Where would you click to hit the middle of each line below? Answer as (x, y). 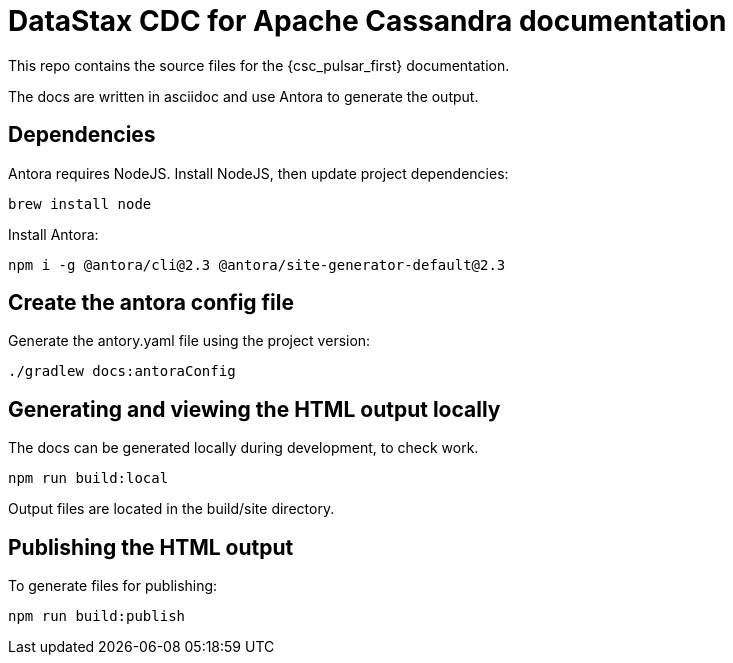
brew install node (80, 203)
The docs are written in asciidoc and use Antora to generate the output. (243, 96)
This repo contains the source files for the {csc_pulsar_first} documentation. (259, 65)
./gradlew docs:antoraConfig (122, 371)
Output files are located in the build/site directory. (171, 509)
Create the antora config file (151, 303)
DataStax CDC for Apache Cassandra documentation (367, 21)
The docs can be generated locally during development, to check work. (243, 448)
